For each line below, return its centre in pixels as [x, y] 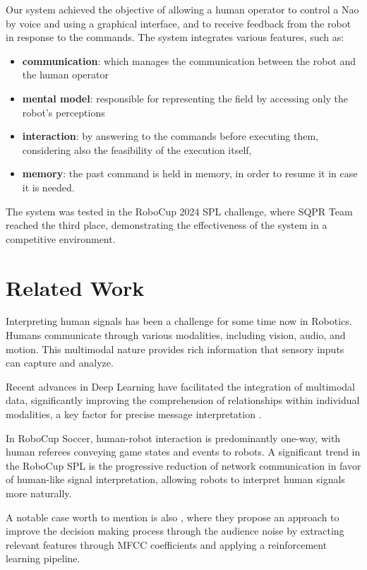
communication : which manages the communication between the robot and [189, 60]
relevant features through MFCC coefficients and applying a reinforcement [167, 544]
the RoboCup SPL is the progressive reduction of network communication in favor [183, 465]
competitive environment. [61, 238]
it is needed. [48, 187]
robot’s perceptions [64, 112]
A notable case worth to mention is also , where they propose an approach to [173, 517]
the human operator [66, 75]
